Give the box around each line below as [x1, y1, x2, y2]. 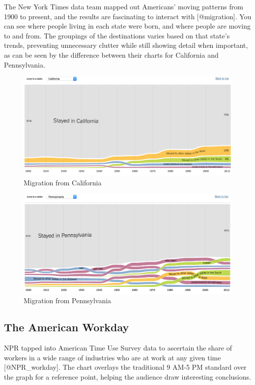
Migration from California [24, 177, 102, 187]
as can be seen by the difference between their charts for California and [4, 49, 219, 60]
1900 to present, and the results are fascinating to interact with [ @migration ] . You [4, 11, 252, 21]
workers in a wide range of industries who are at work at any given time [4, 352, 221, 362]
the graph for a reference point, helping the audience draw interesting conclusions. [4, 371, 251, 382]
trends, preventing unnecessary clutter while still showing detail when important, [4, 40, 248, 50]
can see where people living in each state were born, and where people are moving [4, 21, 251, 31]
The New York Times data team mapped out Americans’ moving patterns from [4, 1, 243, 11]
